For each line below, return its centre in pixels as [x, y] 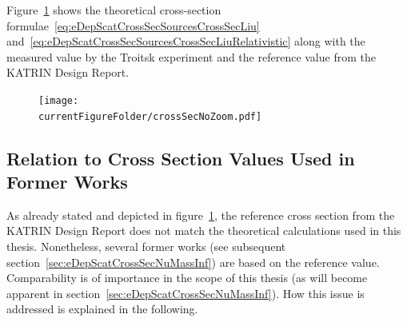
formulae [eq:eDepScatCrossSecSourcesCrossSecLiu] [133, 25]
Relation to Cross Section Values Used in [181, 158]
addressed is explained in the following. [102, 309]
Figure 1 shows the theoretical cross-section [114, 10]
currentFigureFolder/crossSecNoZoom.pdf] [150, 116]
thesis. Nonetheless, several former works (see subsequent [146, 246]
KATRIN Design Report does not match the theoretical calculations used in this [204, 231]
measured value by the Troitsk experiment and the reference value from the [191, 56]
